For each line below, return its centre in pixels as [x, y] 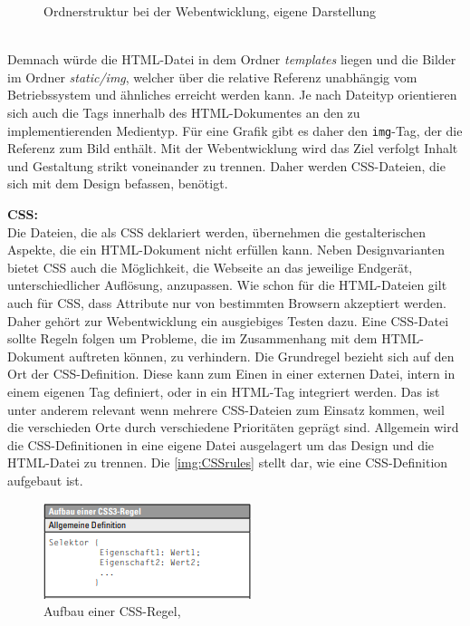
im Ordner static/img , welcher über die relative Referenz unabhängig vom [212, 77]
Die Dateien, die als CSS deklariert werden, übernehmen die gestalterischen [217, 231]
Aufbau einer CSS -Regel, [112, 611]
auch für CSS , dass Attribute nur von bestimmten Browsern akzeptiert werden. [227, 302]
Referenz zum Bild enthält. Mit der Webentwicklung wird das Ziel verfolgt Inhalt [233, 148]
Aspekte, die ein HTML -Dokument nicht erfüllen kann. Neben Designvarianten [226, 250]
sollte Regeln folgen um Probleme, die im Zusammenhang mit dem [192, 338]
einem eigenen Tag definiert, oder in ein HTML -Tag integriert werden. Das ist [224, 391]
